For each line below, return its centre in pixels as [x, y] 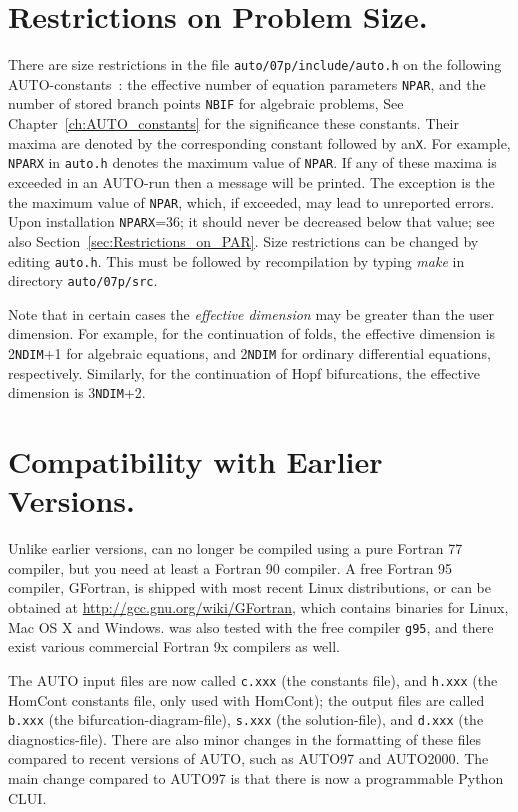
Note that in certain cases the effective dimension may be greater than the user [251, 313]
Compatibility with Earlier [195, 461]
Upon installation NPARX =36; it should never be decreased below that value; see [251, 221]
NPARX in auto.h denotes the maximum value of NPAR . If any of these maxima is [252, 162]
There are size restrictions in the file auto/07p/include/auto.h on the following [255, 64]
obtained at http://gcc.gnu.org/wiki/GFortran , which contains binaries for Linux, [258, 607]
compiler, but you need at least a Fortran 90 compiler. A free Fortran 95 [230, 567]
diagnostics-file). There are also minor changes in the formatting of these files [245, 738]
